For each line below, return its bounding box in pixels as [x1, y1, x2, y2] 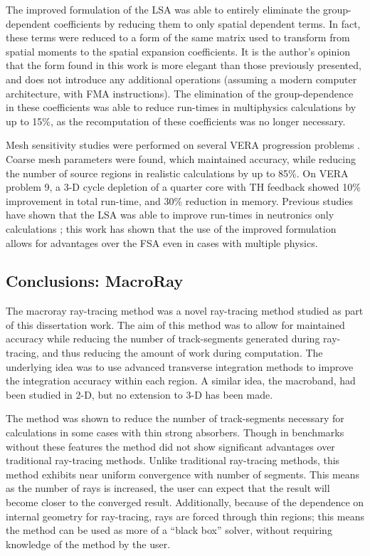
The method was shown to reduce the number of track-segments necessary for [6, 411, 344, 426]
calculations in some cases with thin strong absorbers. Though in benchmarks [6, 425, 344, 440]
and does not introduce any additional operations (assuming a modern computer [6, 71, 357, 86]
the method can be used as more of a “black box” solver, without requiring [6, 523, 332, 537]
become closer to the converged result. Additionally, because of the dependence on [6, 495, 364, 510]
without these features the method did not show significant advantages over [6, 439, 335, 453]
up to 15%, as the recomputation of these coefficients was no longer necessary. [6, 113, 346, 128]
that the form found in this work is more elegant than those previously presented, [6, 58, 361, 73]
